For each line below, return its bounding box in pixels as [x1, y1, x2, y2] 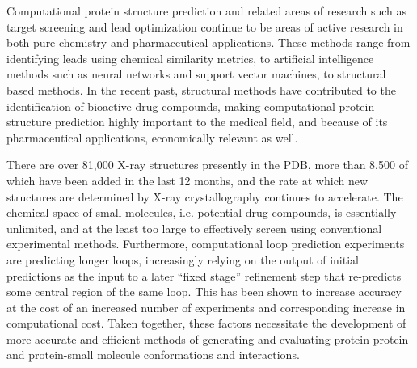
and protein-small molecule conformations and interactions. [6, 346, 300, 363]
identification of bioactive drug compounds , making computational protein [6, 97, 375, 114]
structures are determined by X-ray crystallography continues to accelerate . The [6, 188, 403, 205]
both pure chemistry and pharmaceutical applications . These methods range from [6, 34, 411, 51]
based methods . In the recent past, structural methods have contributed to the [6, 81, 396, 98]
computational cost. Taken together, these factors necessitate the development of [6, 315, 406, 332]
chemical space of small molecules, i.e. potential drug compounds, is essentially [6, 204, 397, 221]
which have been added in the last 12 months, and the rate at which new [6, 171, 369, 188]
